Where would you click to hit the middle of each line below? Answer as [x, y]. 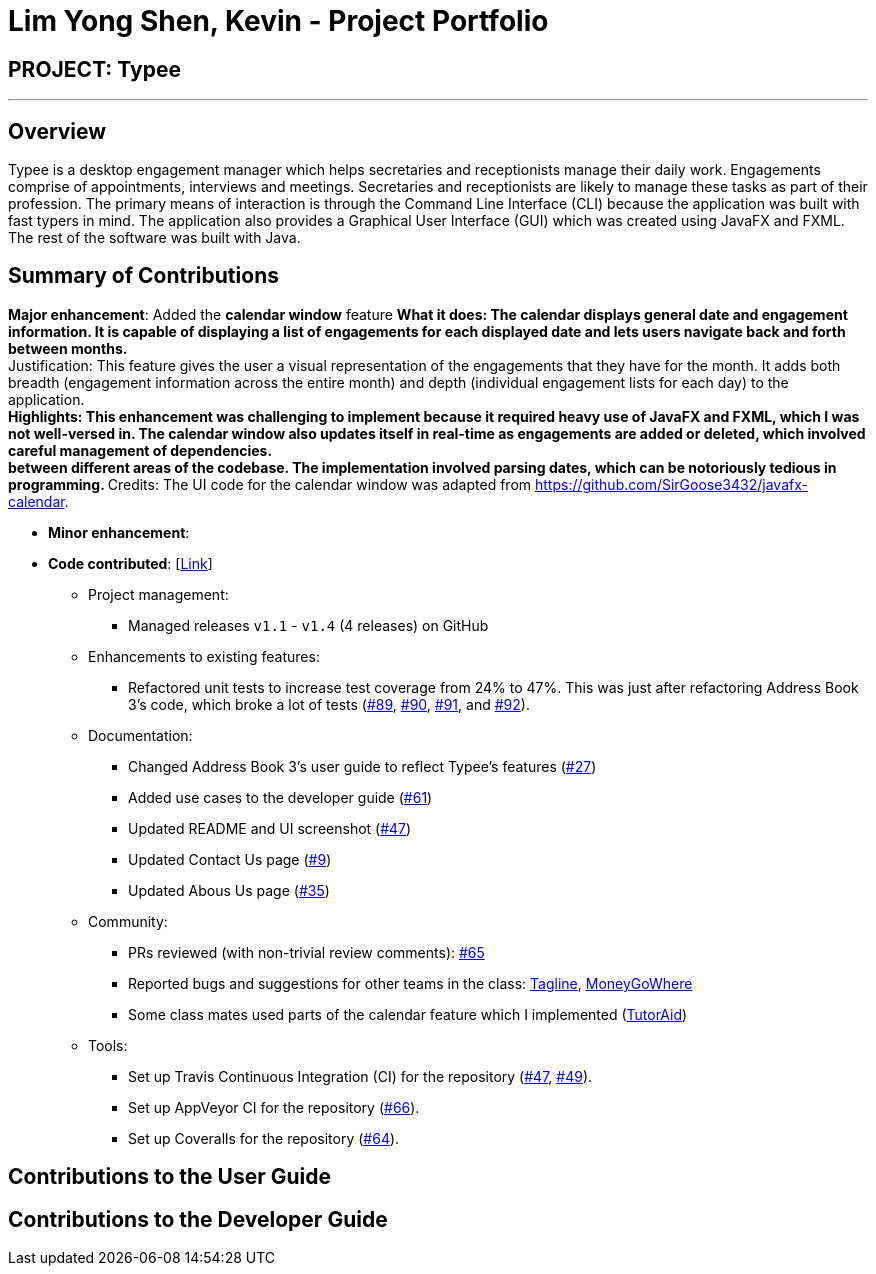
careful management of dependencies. [140, 450]
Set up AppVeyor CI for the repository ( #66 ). [274, 1107]
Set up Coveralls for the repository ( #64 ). [264, 1138]
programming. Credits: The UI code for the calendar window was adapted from [270, 484]
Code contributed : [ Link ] [130, 563]
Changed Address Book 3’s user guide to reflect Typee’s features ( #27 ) [362, 766]
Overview [57, 131]
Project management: [158, 594]
